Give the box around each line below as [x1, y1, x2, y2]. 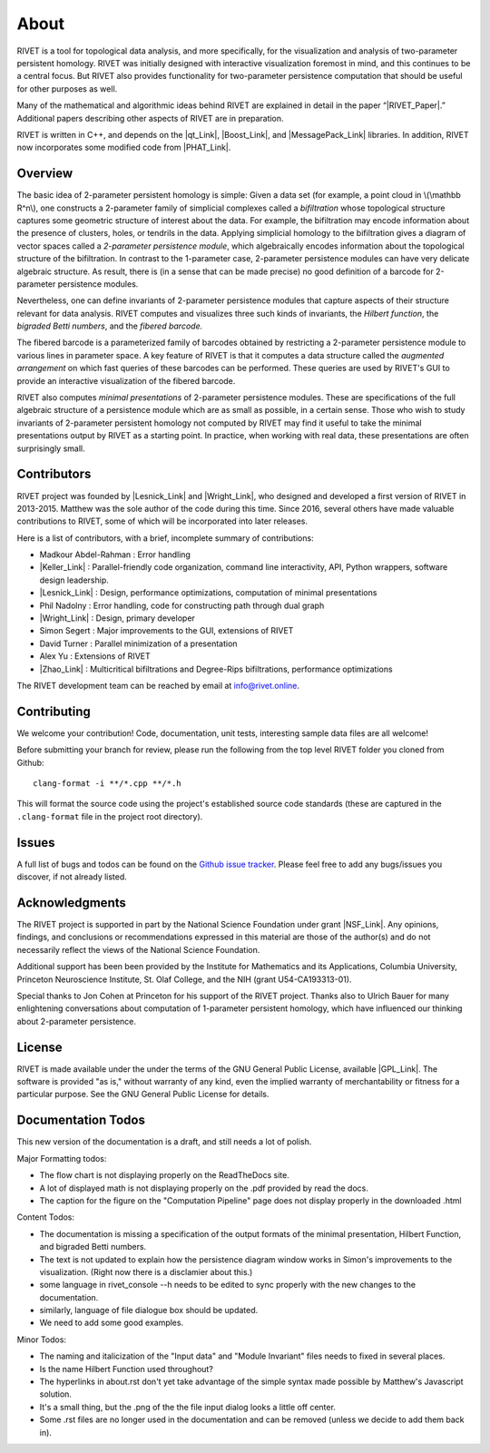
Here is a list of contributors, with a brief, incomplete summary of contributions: [16, 532, 314, 544]
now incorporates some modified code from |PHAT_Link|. [16, 142, 231, 153]
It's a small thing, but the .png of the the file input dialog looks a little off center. [39, 1401, 336, 1412]
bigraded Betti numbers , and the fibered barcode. [16, 320, 203, 331]
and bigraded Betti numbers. [39, 1242, 147, 1252]
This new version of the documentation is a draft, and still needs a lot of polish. [16, 1136, 312, 1147]
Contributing [16, 703, 91, 719]
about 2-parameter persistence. [16, 1016, 136, 1026]
